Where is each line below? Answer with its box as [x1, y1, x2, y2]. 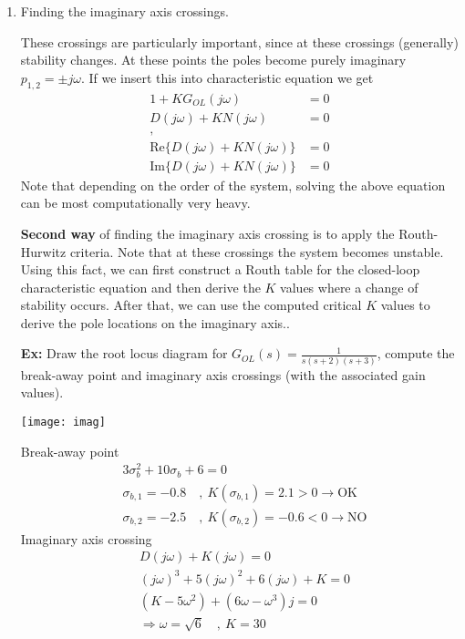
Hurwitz [20, 242, 67, 261]
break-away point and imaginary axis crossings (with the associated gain [20, 365, 426, 384]
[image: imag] [20, 415, 106, 428]
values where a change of [280, 277, 418, 296]
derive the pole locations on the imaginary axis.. [20, 313, 290, 332]
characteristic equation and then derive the [20, 277, 261, 296]
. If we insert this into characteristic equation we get [80, 67, 374, 87]
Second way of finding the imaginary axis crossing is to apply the [20, 223, 395, 242]
